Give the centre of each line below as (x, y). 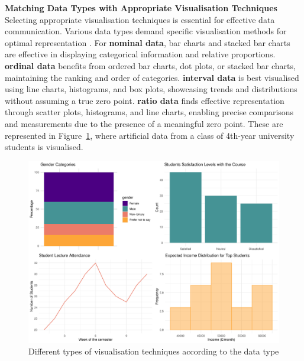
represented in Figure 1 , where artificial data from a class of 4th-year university (150, 135)
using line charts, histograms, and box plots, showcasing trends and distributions (151, 89)
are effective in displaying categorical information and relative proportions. (140, 54)
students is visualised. (44, 147)
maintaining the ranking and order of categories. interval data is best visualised (152, 77)
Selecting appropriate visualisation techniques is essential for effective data (140, 19)
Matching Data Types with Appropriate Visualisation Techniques (141, 8)
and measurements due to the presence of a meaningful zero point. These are (144, 123)
